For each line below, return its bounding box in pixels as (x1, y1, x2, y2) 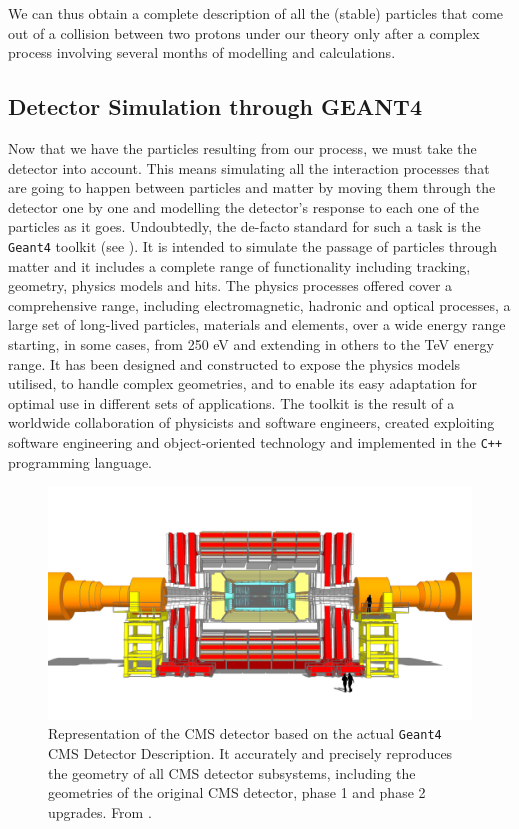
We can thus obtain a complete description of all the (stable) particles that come (8, 3, 504, 23)
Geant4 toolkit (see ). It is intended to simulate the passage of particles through (8, 235, 498, 256)
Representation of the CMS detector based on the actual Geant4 (48, 723, 442, 744)
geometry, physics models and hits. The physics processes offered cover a (8, 275, 453, 296)
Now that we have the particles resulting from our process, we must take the (8, 137, 477, 158)
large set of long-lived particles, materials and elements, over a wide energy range (8, 314, 506, 335)
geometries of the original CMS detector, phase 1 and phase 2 (48, 782, 426, 803)
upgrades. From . (48, 801, 152, 822)
